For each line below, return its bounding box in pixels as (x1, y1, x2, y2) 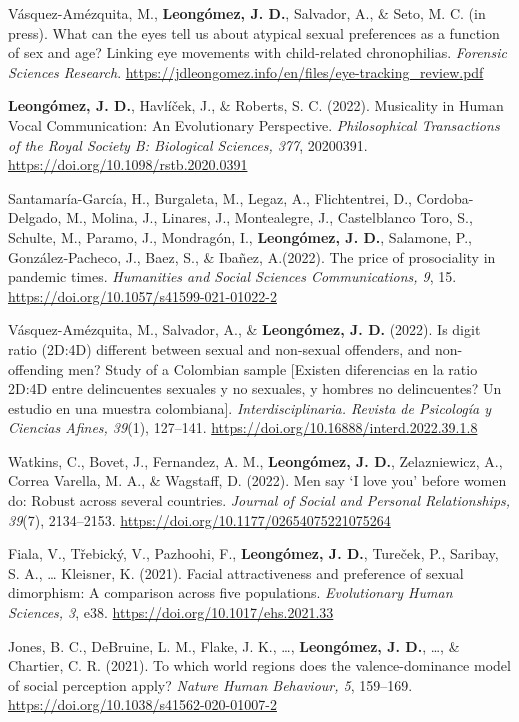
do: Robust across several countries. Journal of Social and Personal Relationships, (8, 490, 511, 511)
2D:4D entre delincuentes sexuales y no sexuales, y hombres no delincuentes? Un (8, 378, 502, 399)
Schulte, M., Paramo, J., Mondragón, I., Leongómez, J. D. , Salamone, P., (8, 226, 472, 247)
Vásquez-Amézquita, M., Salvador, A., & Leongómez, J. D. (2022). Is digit (8, 319, 481, 340)
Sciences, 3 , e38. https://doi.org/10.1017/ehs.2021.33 (8, 602, 334, 623)
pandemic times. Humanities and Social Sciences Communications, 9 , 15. (8, 266, 457, 287)
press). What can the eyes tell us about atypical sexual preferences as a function (8, 22, 500, 43)
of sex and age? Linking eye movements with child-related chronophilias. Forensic (8, 42, 507, 63)
